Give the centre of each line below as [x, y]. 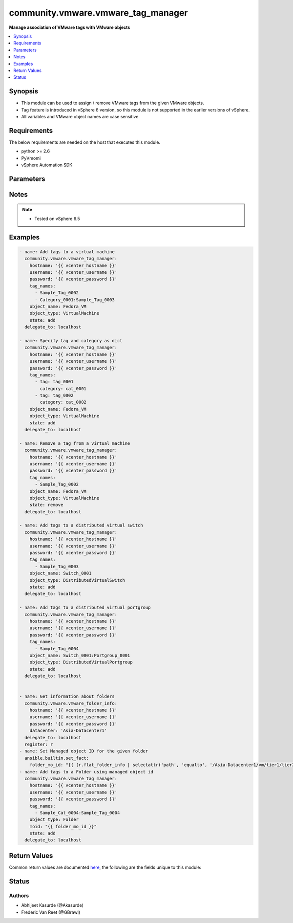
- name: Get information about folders [67, 696]
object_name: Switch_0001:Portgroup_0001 [80, 655]
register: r [39, 744]
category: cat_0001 [63, 388]
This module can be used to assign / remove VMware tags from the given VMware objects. [113, 103]
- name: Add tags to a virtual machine [67, 252]
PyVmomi [31, 158]
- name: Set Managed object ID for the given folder [84, 751]
